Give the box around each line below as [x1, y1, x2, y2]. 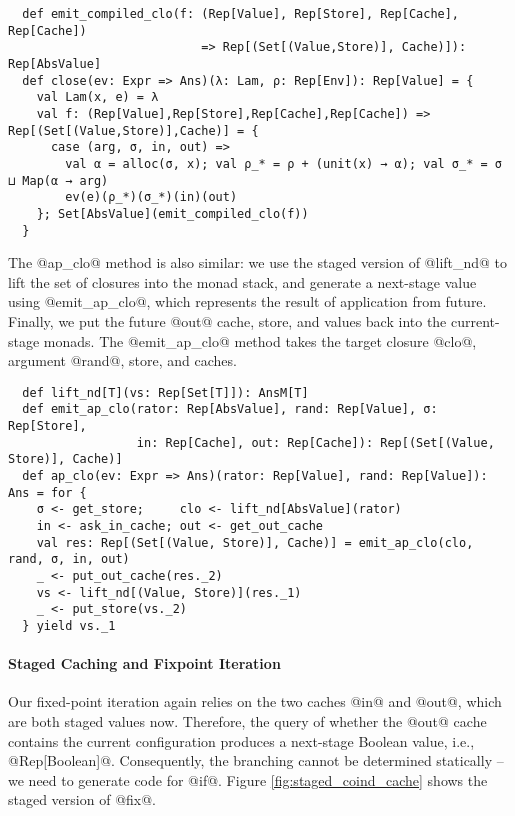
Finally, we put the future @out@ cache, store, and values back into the [8, 310, 447, 331]
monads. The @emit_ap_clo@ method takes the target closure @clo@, [43, 330, 477, 351]
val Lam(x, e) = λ [36, 90, 159, 105]
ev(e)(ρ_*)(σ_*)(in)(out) [65, 190, 238, 205]
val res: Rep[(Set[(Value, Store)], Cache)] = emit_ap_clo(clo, [36, 535, 474, 550]
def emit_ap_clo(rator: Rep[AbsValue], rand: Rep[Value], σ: [22, 402, 438, 417]
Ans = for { [8, 485, 87, 500]
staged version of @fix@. [8, 789, 156, 810]
